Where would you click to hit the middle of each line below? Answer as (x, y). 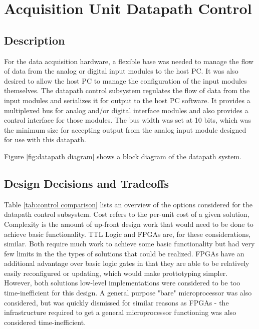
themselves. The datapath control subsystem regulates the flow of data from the (127, 90)
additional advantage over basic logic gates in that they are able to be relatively (127, 263)
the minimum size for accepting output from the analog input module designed (125, 129)
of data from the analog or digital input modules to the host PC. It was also (121, 71)
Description (35, 40)
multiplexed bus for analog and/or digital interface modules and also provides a (126, 110)
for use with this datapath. (45, 139)
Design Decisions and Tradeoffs (86, 183)
